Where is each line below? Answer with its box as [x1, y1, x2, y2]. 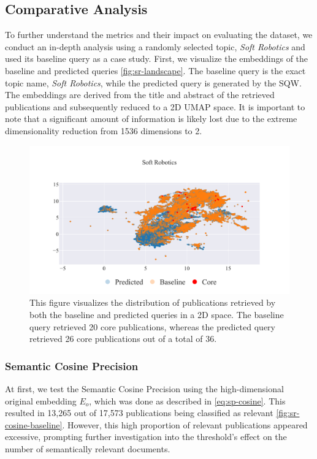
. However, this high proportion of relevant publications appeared [62, 418, 308, 431]
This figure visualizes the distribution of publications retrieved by [29, 296, 276, 309]
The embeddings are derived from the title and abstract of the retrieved [5, 88, 275, 101]
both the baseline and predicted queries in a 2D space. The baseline [29, 308, 284, 321]
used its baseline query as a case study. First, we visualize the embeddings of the [5, 52, 308, 65]
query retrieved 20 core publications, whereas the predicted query [29, 320, 275, 333]
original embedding [5, 394, 77, 407]
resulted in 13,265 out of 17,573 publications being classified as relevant [5, 406, 273, 419]
